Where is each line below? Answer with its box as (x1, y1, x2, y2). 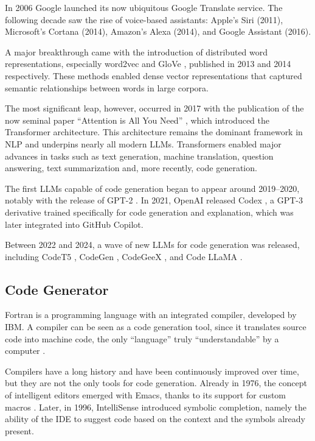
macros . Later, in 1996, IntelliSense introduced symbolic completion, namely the (5, 400, 306, 413)
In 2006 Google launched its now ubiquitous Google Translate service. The (5, 1, 283, 13)
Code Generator (5, 280, 109, 298)
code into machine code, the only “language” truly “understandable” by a (5, 332, 279, 345)
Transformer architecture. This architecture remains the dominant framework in (5, 125, 303, 138)
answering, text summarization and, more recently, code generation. (5, 161, 257, 174)
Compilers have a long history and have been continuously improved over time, (5, 364, 299, 377)
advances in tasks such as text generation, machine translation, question (5, 149, 274, 162)
